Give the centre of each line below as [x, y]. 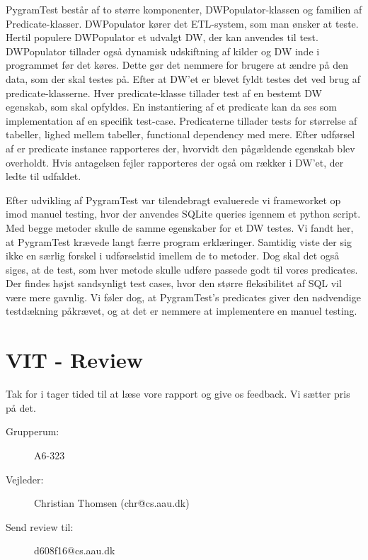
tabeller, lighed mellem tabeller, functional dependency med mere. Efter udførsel [180, 134]
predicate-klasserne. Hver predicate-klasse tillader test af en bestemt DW [164, 93]
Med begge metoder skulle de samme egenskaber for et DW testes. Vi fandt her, [180, 227]
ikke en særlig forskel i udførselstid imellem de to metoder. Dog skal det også [173, 256]
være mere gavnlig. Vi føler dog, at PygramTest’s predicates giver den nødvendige [183, 297]
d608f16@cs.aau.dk [75, 550]
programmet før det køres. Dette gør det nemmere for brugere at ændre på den [177, 65]
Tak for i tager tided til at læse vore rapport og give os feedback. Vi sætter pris [178, 394]
